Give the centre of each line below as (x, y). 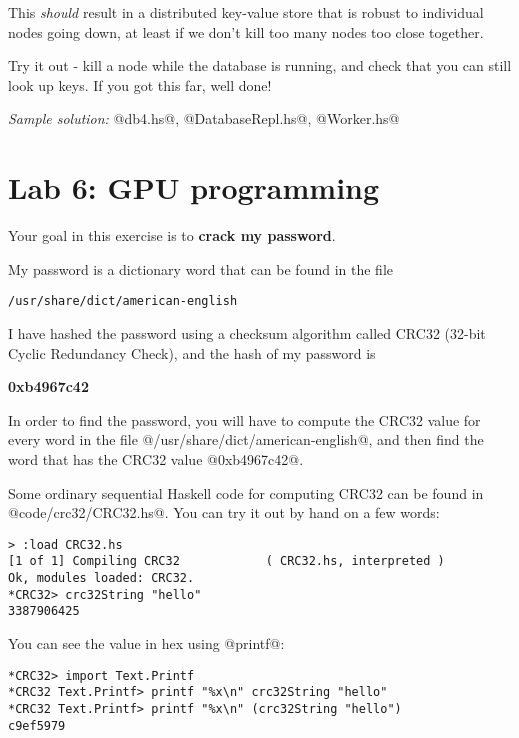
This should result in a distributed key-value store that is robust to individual (246, 12)
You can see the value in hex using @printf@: (146, 642)
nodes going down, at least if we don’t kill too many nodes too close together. (246, 31)
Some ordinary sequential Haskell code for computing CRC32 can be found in (246, 492)
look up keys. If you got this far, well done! (140, 84)
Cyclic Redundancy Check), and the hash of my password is (192, 352)
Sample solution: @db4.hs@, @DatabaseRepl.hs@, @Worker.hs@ (204, 118)
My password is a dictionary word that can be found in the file (200, 268)
